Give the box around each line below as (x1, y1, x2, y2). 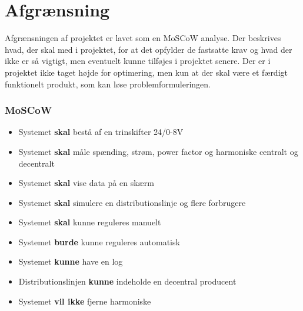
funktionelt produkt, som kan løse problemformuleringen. (5, 77, 211, 90)
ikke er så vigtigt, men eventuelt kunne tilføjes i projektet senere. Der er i (5, 55, 271, 67)
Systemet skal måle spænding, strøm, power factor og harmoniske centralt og (18, 145, 298, 157)
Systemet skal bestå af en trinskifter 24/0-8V (18, 126, 184, 138)
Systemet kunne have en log (18, 255, 123, 268)
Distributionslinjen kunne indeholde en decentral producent (18, 275, 237, 288)
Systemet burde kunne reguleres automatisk (18, 235, 180, 248)
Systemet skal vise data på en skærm (18, 177, 154, 189)
